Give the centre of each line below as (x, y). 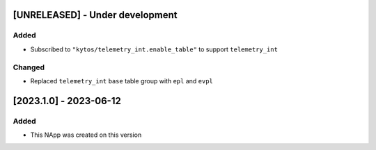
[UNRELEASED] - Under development (95, 15)
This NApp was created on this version (86, 135)
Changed (29, 67)
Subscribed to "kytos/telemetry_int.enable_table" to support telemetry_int (154, 49)
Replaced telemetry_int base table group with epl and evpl (122, 81)
